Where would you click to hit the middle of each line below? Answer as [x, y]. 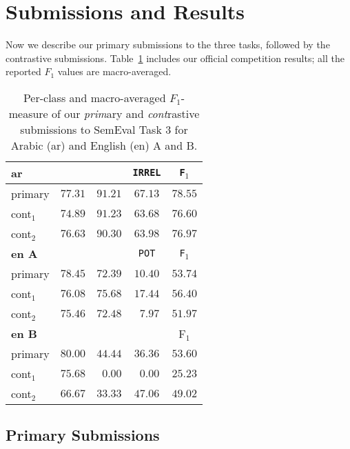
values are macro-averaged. [114, 71]
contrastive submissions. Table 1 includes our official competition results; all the [175, 58]
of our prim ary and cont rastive [126, 113]
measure [28, 113]
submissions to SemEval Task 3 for [104, 129]
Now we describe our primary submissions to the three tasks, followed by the [168, 44]
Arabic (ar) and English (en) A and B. [104, 145]
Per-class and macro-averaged [94, 97]
